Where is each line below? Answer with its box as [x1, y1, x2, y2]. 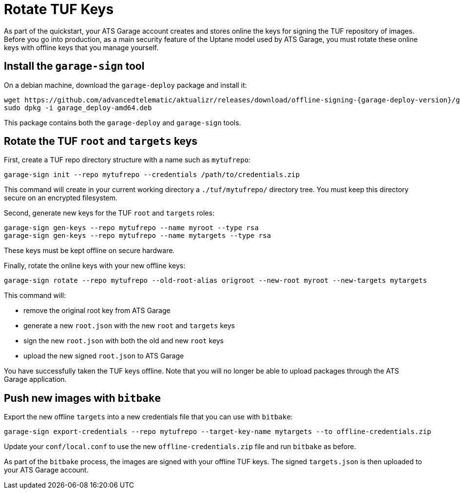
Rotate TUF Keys [4, 1, 114, 18]
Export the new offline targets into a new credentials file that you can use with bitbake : [4, 413, 293, 421]
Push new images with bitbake [4, 392, 161, 404]
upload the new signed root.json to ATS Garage [23, 352, 184, 360]
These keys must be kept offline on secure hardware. [4, 246, 175, 255]
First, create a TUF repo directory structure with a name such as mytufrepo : [4, 156, 250, 164]
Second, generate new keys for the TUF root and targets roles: [4, 209, 214, 217]
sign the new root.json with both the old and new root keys [23, 336, 224, 345]
